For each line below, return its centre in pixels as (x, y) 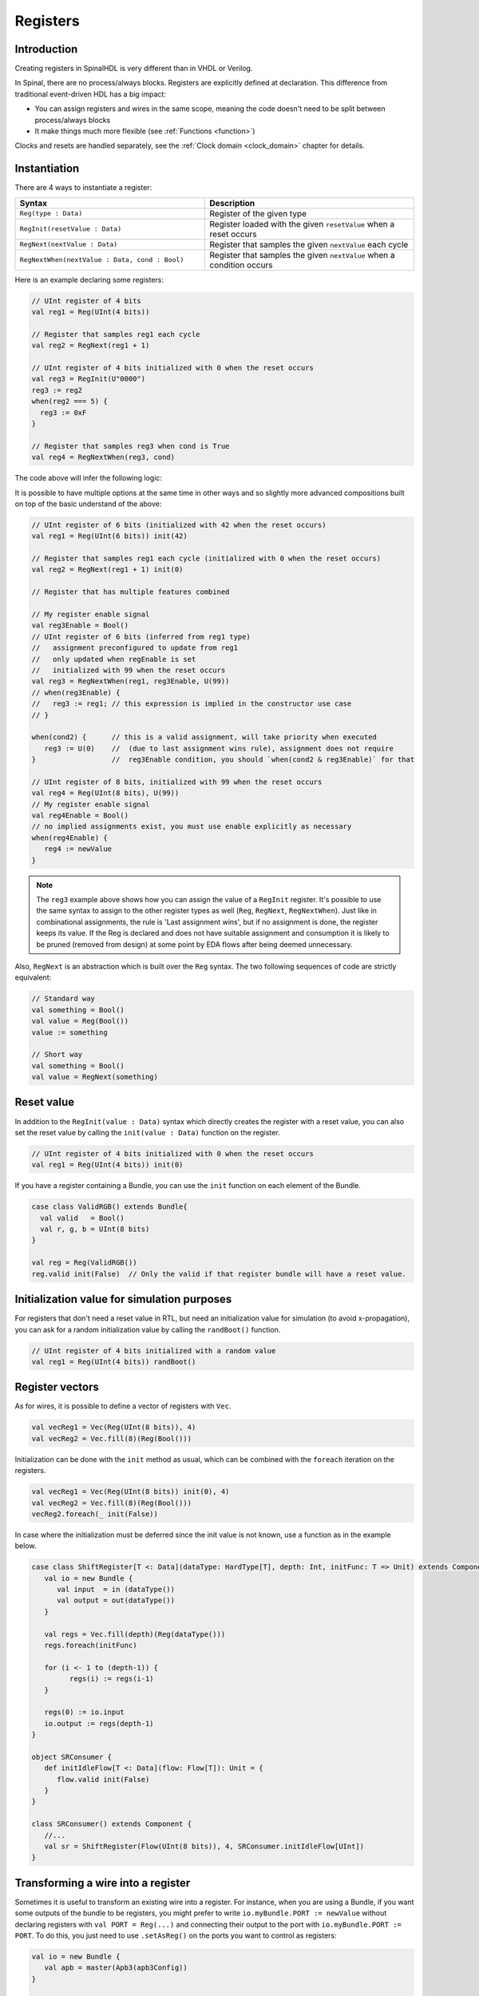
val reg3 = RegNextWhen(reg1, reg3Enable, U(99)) (131, 681)
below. (26, 1546)
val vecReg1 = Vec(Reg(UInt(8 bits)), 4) (114, 1428)
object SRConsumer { (71, 1757)
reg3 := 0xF (63, 412)
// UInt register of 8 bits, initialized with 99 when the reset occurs (177, 782)
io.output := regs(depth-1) (99, 1723)
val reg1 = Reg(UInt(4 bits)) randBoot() (114, 1362)
